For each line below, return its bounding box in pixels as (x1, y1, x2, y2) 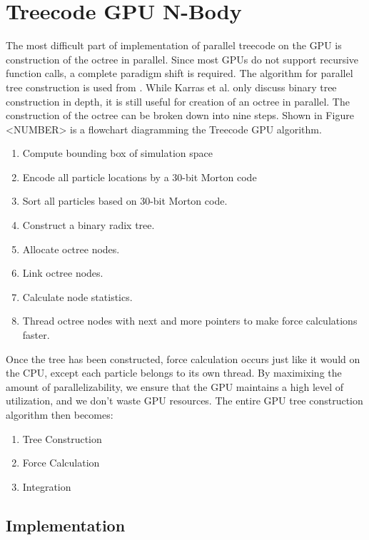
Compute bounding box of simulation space (22, 146, 213, 161)
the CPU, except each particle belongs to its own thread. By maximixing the (6, 365, 342, 380)
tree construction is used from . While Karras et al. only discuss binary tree (6, 79, 337, 94)
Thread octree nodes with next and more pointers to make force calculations (22, 313, 358, 328)
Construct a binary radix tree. (22, 218, 155, 233)
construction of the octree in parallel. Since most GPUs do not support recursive (6, 51, 359, 66)
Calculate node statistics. (22, 289, 133, 304)
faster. (22, 327, 50, 342)
